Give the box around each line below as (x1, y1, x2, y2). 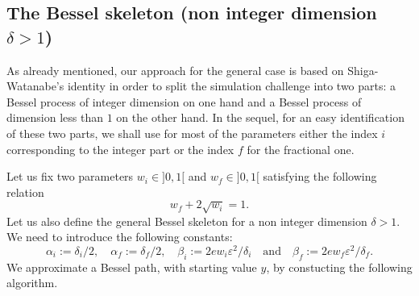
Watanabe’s (6, 77, 64, 94)
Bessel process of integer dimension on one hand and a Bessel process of (6, 93, 362, 110)
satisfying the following (263, 168, 377, 185)
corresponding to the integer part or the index (6, 140, 234, 157)
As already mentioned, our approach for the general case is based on (6, 61, 344, 78)
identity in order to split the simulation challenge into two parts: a (67, 77, 396, 94)
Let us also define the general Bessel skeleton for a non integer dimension (6, 212, 367, 229)
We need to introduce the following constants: (6, 228, 233, 245)
